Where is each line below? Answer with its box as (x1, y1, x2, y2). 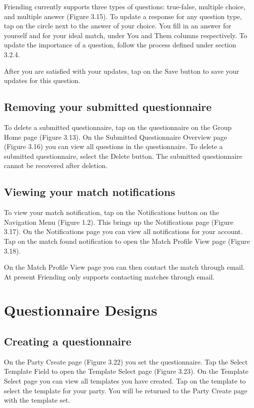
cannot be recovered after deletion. (4, 160, 108, 171)
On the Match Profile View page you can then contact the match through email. (4, 262, 245, 272)
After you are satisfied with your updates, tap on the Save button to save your (4, 65, 239, 76)
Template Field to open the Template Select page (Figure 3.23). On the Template (4, 366, 249, 376)
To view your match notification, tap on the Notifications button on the (4, 207, 219, 217)
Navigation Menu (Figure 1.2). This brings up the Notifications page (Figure (4, 216, 233, 227)
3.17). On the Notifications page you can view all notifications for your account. (4, 226, 243, 236)
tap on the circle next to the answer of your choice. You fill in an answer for (4, 21, 232, 31)
